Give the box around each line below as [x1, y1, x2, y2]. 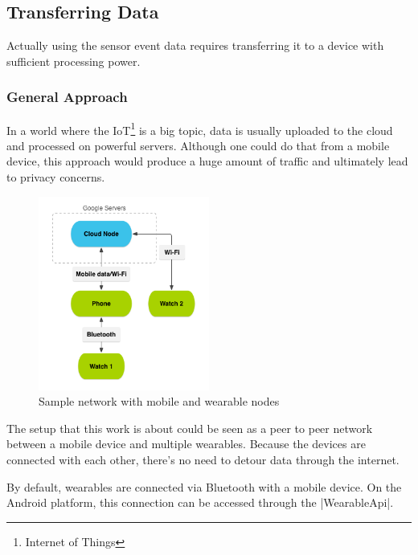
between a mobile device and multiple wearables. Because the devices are [6, 435, 366, 452]
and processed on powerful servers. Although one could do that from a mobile [6, 137, 390, 153]
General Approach [6, 87, 128, 107]
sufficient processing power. [6, 52, 141, 69]
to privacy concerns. [6, 169, 105, 186]
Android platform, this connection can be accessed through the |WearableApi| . [6, 494, 394, 511]
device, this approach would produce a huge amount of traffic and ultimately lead [6, 153, 408, 169]
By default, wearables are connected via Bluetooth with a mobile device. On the [6, 478, 402, 495]
